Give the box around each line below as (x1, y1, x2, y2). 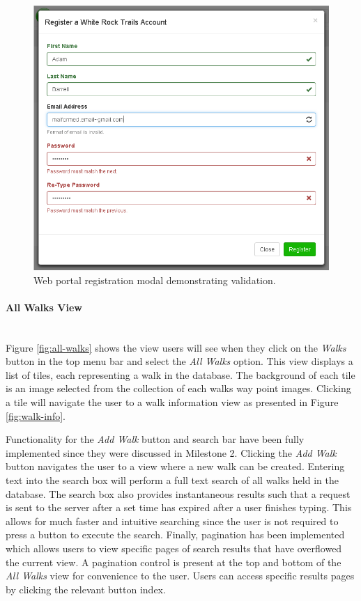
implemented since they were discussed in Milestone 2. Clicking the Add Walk (6, 445, 337, 460)
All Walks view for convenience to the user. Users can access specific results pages (6, 568, 355, 583)
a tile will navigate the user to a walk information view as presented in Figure (6, 394, 339, 409)
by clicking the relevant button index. (6, 582, 166, 596)
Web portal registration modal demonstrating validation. (33, 272, 276, 287)
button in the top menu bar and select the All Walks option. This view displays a (6, 354, 353, 368)
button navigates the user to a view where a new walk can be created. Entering (6, 459, 345, 474)
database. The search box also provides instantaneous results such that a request (6, 486, 351, 501)
